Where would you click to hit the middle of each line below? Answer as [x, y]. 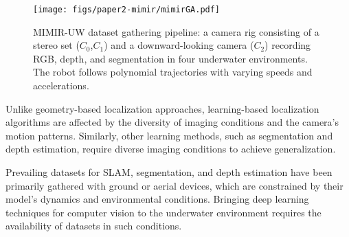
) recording [288, 45]
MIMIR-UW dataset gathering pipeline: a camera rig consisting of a [176, 31]
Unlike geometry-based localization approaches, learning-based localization [162, 108]
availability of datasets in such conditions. [94, 226]
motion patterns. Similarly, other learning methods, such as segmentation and [169, 135]
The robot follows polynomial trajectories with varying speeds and [173, 72]
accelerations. [61, 86]
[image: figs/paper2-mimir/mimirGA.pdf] [127, 10]
